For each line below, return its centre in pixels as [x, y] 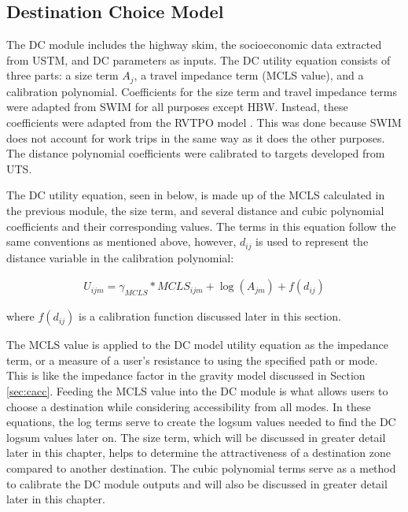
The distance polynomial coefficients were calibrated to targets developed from [196, 153]
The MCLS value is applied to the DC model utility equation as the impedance [197, 345]
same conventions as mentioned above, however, [121, 241]
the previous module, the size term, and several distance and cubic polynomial [195, 210]
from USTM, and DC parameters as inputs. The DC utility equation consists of [198, 59]
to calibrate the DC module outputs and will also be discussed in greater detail [197, 483]
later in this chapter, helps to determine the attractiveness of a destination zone [198, 453]
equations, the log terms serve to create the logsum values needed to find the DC [201, 422]
